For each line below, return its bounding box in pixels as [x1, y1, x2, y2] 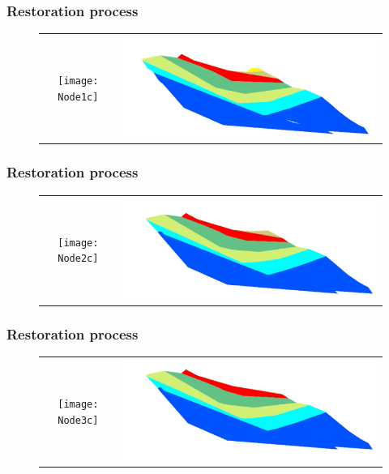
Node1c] [58, 91, 99, 103]
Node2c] [58, 253, 99, 265]
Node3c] [58, 414, 99, 426]
